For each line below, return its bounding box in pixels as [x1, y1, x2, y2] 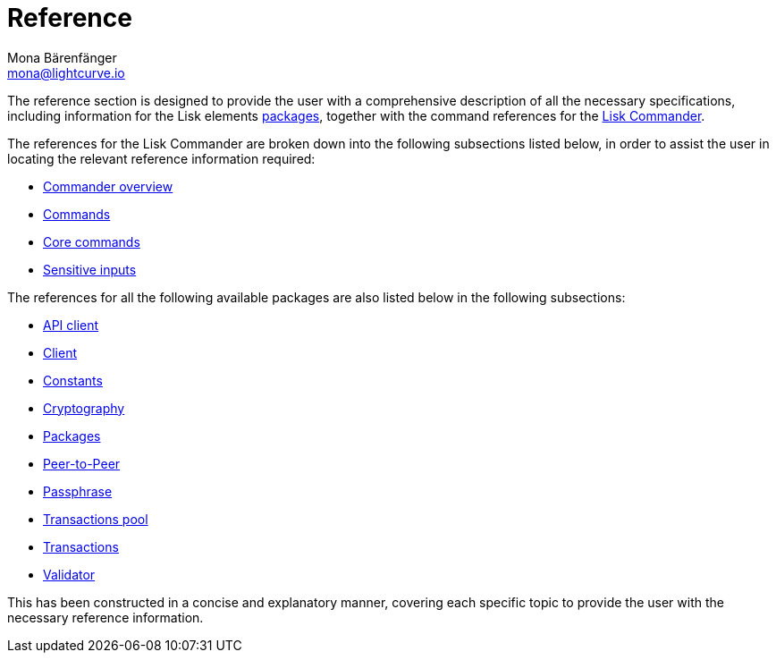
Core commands [43, 233, 140, 250]
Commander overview [43, 178, 173, 194]
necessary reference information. [7, 609, 204, 625]
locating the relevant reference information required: [7, 150, 316, 166]
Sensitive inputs [43, 261, 137, 277]
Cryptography [43, 400, 125, 416]
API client [43, 317, 99, 333]
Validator [43, 566, 96, 582]
